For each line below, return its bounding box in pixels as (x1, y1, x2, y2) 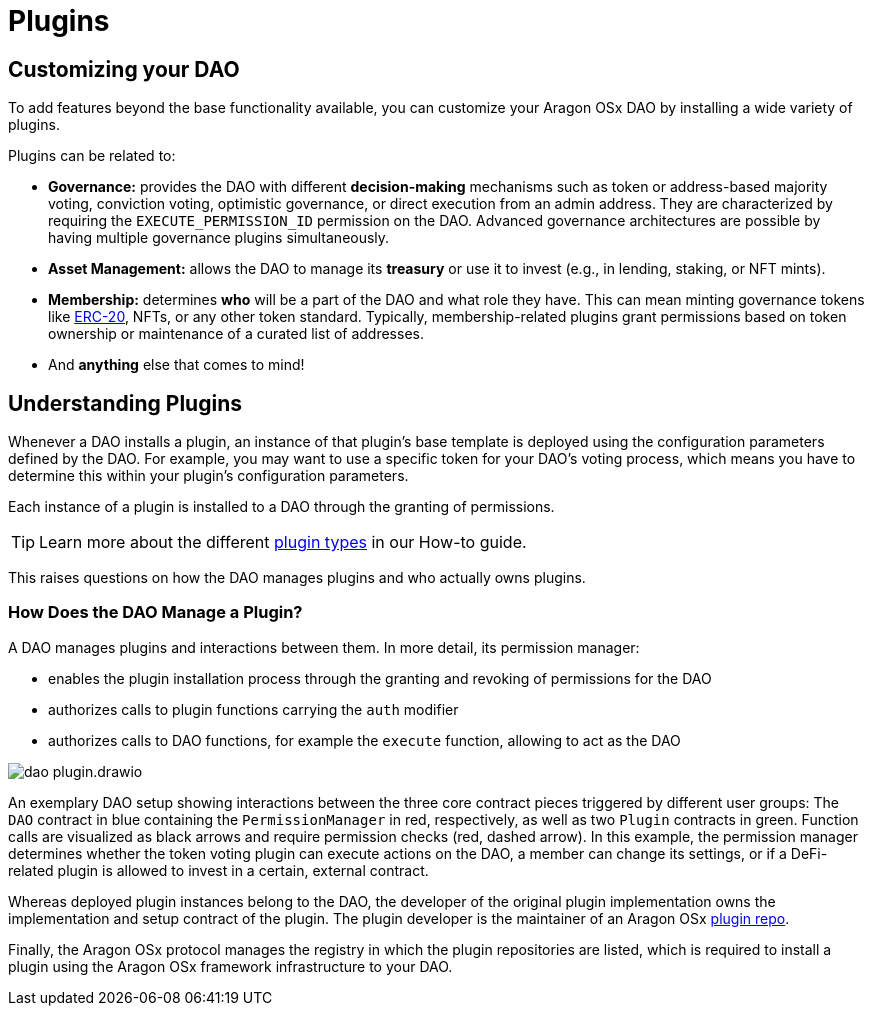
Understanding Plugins (8, 390, 242, 416)
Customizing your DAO (8, 56, 240, 82)
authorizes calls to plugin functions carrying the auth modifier (48, 700, 459, 718)
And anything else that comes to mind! (48, 356, 305, 374)
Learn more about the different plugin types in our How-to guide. (39, 532, 527, 553)
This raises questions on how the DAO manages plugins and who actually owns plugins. (8, 569, 586, 587)
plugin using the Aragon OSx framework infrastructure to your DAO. (8, 957, 453, 975)
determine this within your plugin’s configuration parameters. (8, 467, 409, 485)
